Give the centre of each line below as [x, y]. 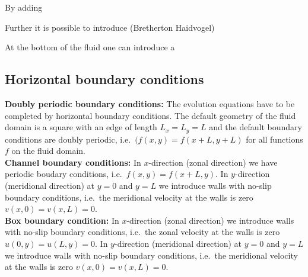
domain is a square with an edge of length [81, 127]
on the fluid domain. [49, 151]
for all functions [274, 139]
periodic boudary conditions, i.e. [63, 174]
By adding [24, 7]
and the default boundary [255, 127]
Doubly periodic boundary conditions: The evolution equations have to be [150, 103]
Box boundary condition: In [62, 220]
